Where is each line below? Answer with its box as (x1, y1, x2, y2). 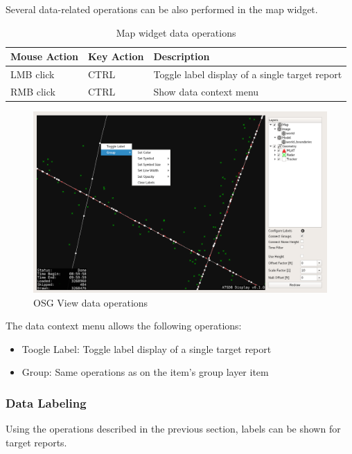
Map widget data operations (116, 25, 236, 39)
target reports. (6, 435, 67, 449)
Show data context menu (153, 84, 259, 98)
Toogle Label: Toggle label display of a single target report (21, 341, 272, 356)
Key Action (87, 49, 144, 64)
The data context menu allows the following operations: (6, 318, 242, 333)
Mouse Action (10, 49, 78, 64)
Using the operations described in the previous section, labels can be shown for (6, 421, 341, 436)
